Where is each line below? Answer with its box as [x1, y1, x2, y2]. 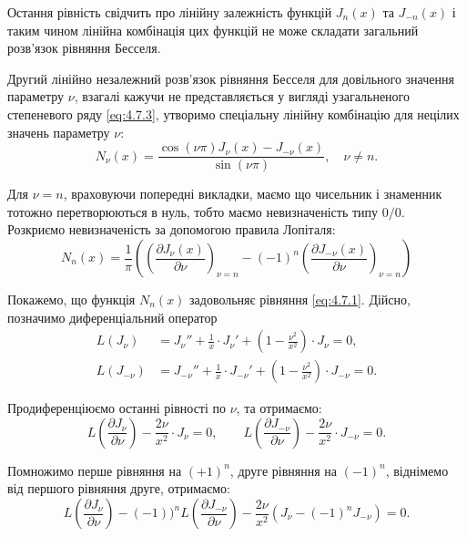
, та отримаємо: [236, 398, 322, 418]
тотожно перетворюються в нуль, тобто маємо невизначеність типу [7, 201, 379, 221]
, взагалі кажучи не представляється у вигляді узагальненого [74, 87, 410, 106]
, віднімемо [385, 460, 449, 480]
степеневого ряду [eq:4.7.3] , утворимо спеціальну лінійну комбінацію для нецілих [7, 104, 460, 123]
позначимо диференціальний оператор [7, 307, 218, 326]
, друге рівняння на [229, 460, 337, 480]
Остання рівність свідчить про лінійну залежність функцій [7, 3, 332, 21]
